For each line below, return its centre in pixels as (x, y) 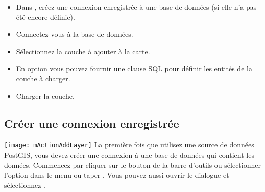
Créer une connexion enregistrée (92, 123)
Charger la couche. (45, 95)
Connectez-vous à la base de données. (75, 34)
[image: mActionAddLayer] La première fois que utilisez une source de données (129, 145)
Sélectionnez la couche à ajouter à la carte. (83, 51)
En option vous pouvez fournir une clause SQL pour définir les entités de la (134, 68)
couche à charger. (43, 78)
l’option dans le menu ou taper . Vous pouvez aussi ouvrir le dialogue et (117, 175)
